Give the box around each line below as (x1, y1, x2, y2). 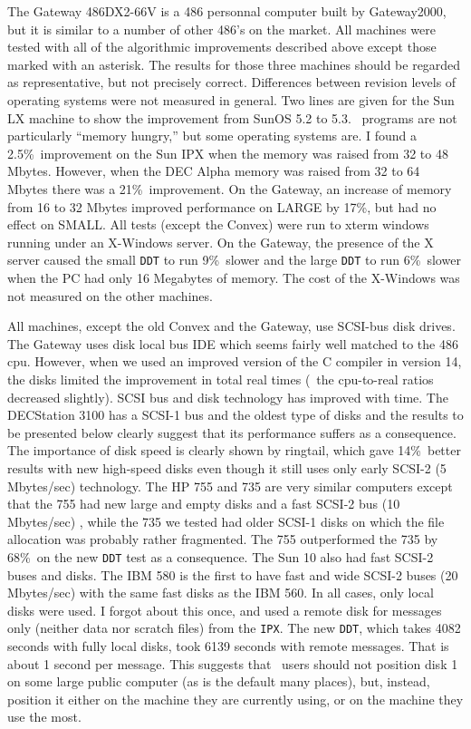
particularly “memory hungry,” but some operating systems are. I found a (7, 126, 418, 145)
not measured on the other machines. (7, 286, 213, 305)
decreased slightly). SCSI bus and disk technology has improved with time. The (7, 387, 448, 406)
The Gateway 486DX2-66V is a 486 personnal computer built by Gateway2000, (7, 2, 447, 20)
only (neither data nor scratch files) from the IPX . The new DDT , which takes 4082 (7, 618, 461, 637)
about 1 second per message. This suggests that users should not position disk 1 (7, 654, 458, 673)
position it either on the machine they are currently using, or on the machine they (7, 689, 464, 708)
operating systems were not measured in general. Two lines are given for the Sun (7, 90, 455, 109)
